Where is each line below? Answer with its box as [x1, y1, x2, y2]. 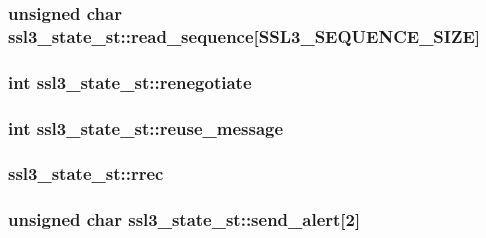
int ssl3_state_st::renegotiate [8, 69, 252, 94]
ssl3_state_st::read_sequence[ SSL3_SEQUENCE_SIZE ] [8, 23, 481, 48]
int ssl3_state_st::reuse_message [8, 115, 284, 140]
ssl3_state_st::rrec [8, 161, 164, 186]
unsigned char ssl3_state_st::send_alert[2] [8, 207, 361, 232]
